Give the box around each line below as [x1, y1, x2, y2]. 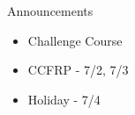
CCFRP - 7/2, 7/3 [27, 61, 129, 79]
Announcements [7, 2, 94, 19]
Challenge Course [27, 31, 123, 49]
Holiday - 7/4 [27, 90, 101, 108]
